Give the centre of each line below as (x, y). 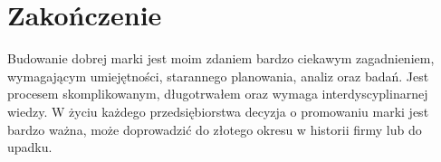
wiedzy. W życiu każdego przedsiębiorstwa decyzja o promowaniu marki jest (218, 111)
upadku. (30, 147)
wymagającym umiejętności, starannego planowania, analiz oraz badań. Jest (218, 76)
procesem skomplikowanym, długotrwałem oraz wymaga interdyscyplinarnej (218, 94)
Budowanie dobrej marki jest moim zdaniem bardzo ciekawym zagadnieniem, (221, 58)
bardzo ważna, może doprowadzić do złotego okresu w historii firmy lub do (215, 129)
